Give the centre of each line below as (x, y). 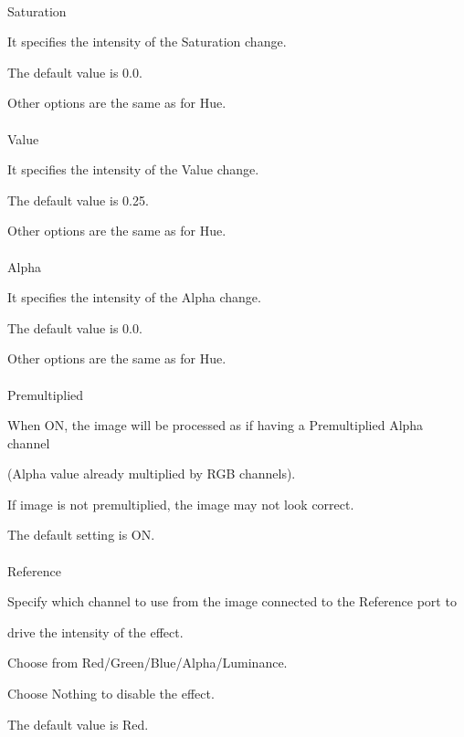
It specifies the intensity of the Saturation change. (147, 42)
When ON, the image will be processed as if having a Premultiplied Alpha (216, 425)
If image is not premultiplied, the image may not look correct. (181, 504)
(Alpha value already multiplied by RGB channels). (152, 474)
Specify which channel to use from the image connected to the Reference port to (232, 601)
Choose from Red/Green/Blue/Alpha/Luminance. (148, 663)
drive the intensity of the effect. (95, 632)
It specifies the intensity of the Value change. (133, 169)
